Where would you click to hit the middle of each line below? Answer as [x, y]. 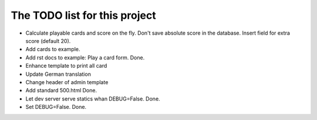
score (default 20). [48, 41]
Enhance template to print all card [66, 66]
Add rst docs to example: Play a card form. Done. [85, 57]
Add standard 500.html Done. [61, 91]
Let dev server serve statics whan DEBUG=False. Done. [93, 99]
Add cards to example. [53, 49]
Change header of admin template [67, 82]
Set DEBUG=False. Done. [56, 107]
